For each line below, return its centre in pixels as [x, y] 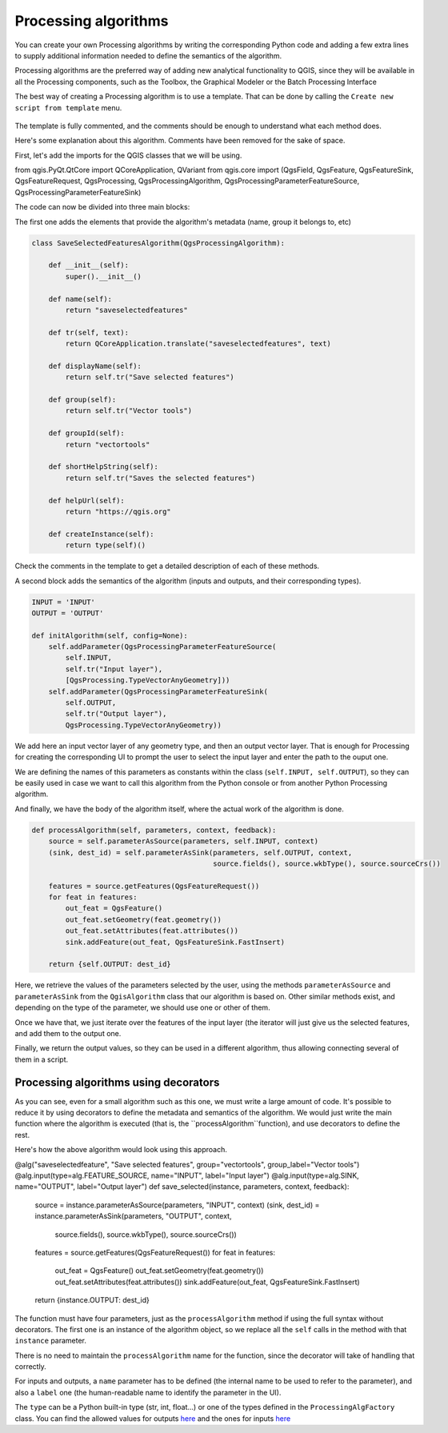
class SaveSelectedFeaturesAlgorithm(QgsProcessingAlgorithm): [158, 243]
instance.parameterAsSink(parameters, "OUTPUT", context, [133, 1216]
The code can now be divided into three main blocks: [102, 207]
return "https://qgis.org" [118, 511]
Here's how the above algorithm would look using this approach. [121, 1150]
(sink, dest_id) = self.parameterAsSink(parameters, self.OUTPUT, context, [200, 853]
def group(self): [82, 400]
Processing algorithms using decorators [117, 1082]
